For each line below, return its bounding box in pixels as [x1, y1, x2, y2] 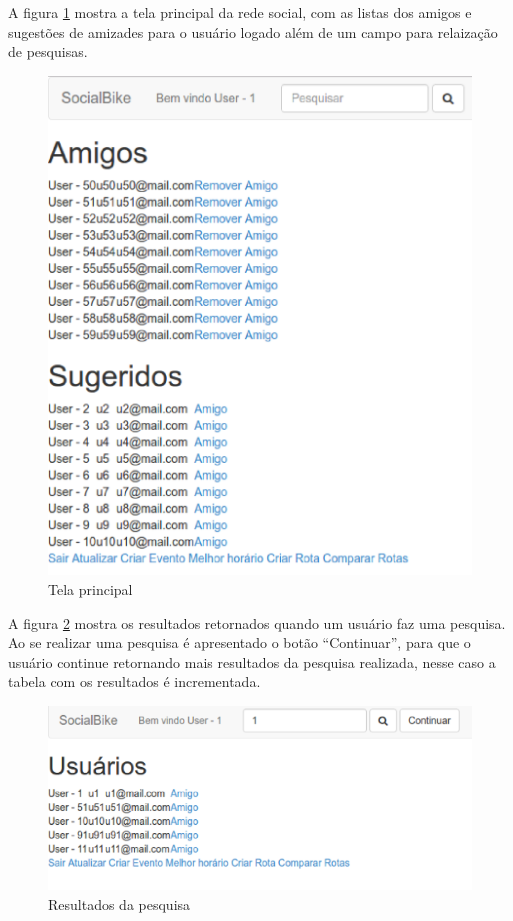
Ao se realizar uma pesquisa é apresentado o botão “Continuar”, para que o [8, 632, 471, 653]
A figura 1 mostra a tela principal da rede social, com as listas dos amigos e [8, 2, 472, 22]
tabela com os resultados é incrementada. [8, 671, 261, 692]
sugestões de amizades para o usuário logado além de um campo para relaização [8, 21, 498, 42]
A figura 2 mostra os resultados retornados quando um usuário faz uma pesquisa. [8, 612, 506, 633]
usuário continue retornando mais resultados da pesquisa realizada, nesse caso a [8, 651, 496, 672]
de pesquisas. [8, 41, 88, 62]
